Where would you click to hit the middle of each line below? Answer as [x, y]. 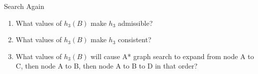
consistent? [135, 39]
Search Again [24, 6]
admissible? [135, 23]
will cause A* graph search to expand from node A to [172, 56]
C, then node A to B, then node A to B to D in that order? [107, 66]
